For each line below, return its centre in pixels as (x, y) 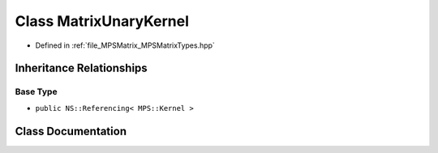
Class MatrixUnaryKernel (102, 21)
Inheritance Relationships (81, 68)
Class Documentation (71, 131)
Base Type (36, 91)
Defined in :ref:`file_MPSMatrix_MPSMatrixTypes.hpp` (125, 45)
